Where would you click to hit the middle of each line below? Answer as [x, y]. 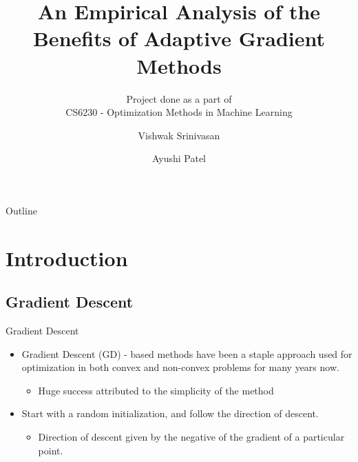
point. [51, 450]
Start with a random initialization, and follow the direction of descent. [170, 413]
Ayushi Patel [179, 158]
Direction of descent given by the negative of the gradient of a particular [191, 437]
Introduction [67, 258]
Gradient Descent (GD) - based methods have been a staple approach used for [187, 353]
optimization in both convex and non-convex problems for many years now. [180, 367]
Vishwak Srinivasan [179, 135]
